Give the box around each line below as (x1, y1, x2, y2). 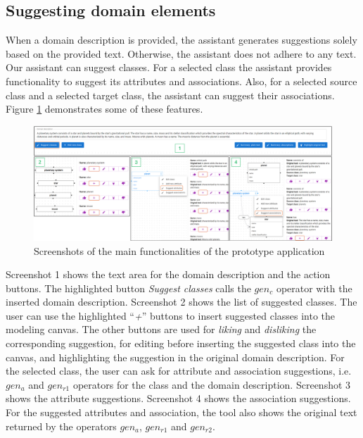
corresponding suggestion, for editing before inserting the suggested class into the (6, 336, 356, 351)
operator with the (276, 280, 352, 295)
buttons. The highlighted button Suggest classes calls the (6, 280, 251, 295)
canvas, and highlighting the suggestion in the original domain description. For (6, 349, 345, 364)
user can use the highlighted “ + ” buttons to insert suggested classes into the (6, 308, 336, 323)
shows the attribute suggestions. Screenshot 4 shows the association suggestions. (6, 391, 351, 406)
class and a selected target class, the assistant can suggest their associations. (6, 87, 335, 102)
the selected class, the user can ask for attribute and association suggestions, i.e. (6, 363, 352, 378)
